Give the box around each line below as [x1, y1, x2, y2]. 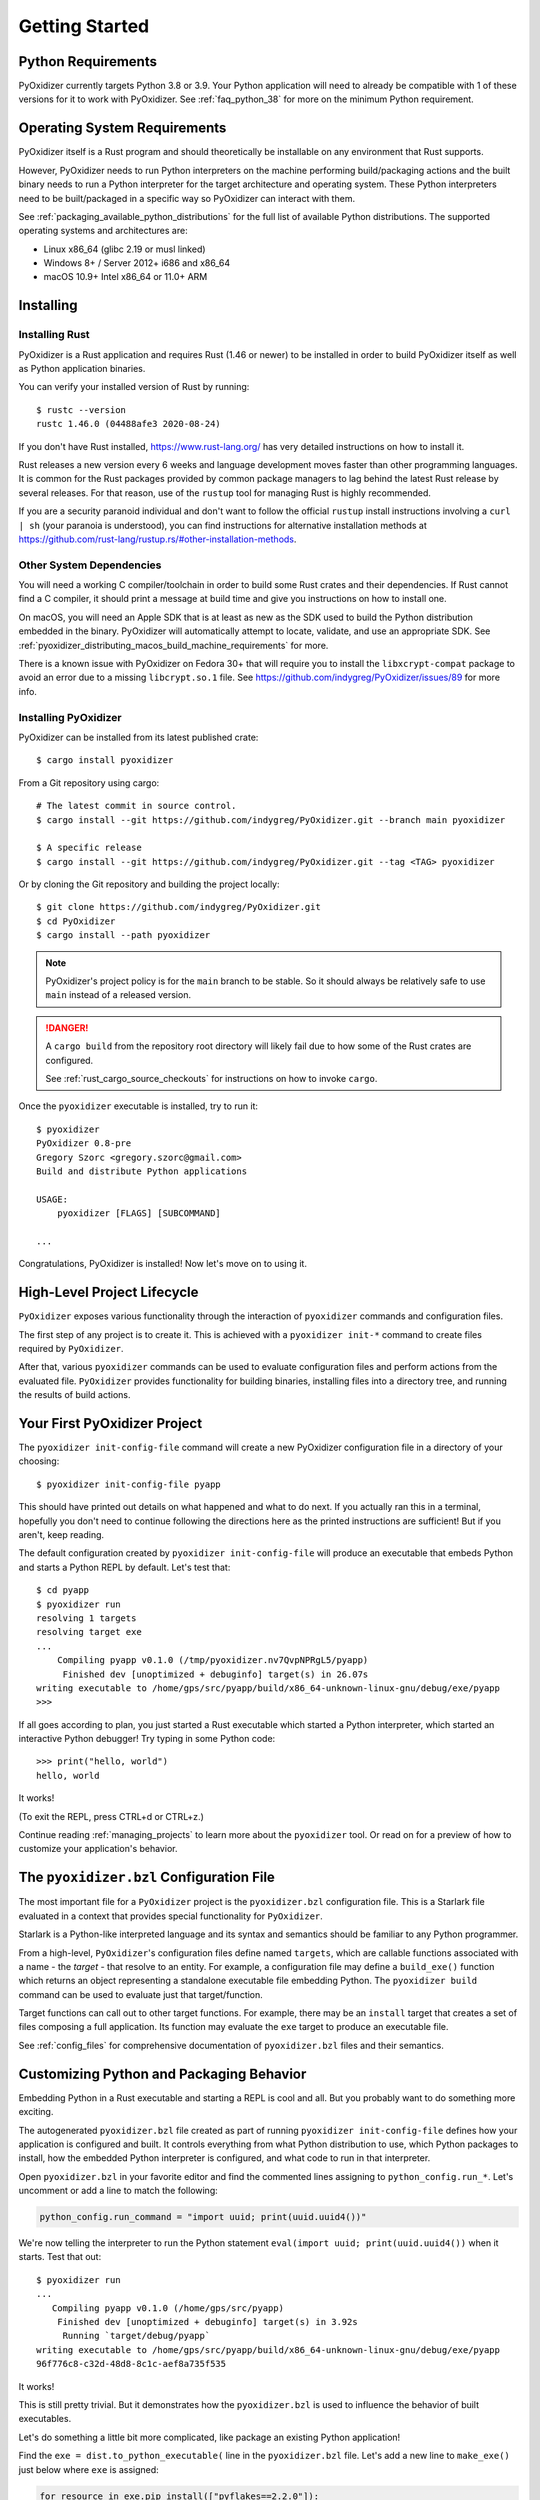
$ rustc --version [36, 404, 127, 415]
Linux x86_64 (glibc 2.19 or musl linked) [43, 243, 206, 255]
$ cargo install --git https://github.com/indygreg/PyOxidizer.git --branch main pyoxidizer [36, 814, 506, 825]
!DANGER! [45, 1021, 89, 1034]
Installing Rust [18, 328, 90, 342]
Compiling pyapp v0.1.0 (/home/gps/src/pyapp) [51, 2302, 285, 2314]
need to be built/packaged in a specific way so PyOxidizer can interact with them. [18, 192, 355, 204]
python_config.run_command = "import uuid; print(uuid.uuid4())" [39, 2211, 367, 2223]
